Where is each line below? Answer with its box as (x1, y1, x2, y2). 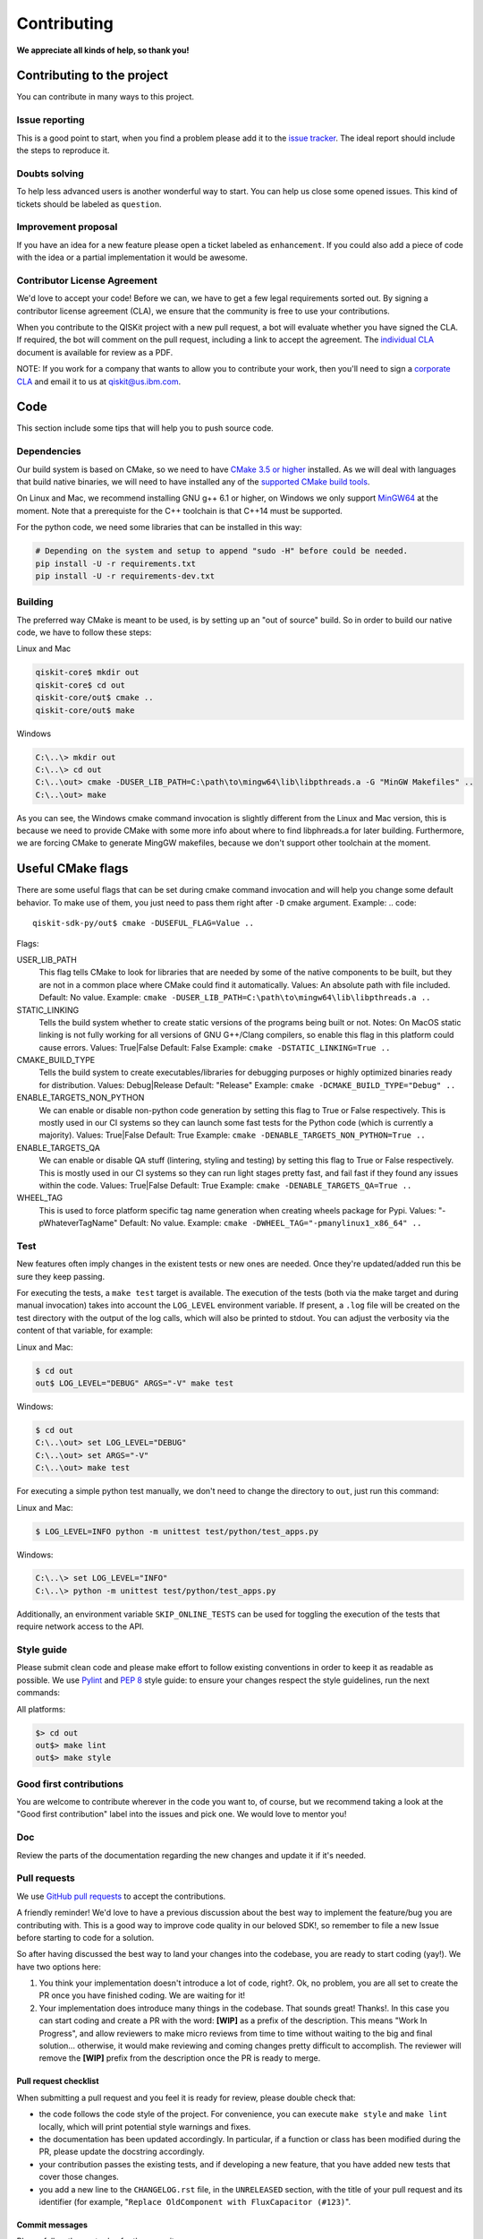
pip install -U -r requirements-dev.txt (35, 570, 215, 581)
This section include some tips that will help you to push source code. (16, 423, 275, 433)
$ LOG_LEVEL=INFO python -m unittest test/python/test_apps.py (35, 1526, 319, 1536)
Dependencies (16, 445, 82, 458)
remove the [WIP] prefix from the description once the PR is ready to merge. (38, 2053, 321, 2063)
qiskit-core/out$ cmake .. (35, 692, 154, 703)
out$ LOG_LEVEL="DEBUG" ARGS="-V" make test (35, 1378, 234, 1388)
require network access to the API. (16, 1621, 145, 1632)
